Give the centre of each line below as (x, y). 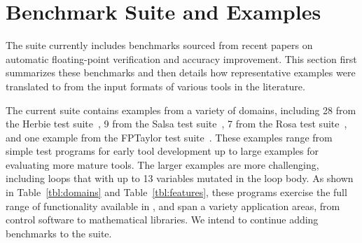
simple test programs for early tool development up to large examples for (162, 151)
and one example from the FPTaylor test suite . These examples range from (169, 137)
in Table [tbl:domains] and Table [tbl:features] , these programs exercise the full (176, 192)
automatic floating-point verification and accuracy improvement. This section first (181, 58)
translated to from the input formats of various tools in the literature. (155, 86)
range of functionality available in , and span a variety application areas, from (173, 206)
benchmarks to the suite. (59, 233)
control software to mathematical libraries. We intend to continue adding (162, 220)
